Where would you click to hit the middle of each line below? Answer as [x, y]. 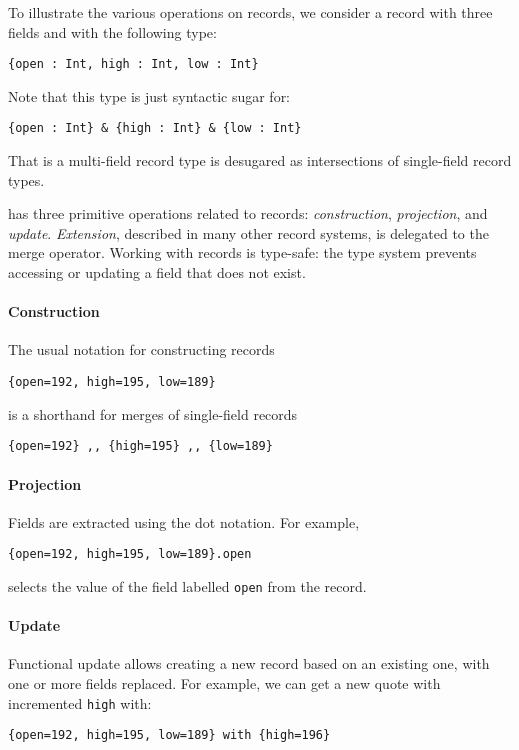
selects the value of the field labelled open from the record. [187, 586]
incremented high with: [80, 702]
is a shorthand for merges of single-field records [153, 413]
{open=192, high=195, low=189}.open [130, 554]
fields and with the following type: [112, 31]
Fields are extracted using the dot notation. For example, [184, 521]
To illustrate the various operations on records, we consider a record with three [250, 12]
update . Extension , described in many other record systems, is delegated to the [248, 232]
